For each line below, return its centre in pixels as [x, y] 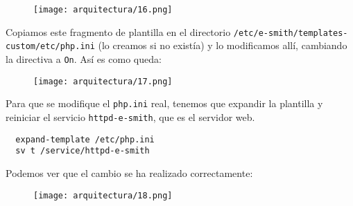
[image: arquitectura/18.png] [103, 195]
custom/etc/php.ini [50, 47]
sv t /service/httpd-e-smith [83, 151]
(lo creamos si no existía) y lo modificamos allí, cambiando [223, 45]
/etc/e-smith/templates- [291, 33]
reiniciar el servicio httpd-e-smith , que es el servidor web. [130, 116]
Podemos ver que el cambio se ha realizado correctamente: [129, 172]
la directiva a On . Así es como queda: [84, 58]
